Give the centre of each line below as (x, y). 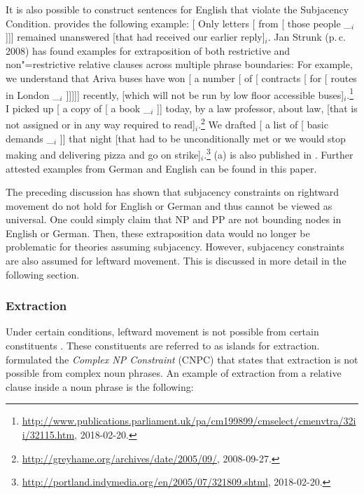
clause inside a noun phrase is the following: (100, 386)
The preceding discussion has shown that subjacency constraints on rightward (172, 192)
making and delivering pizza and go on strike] (104, 154)
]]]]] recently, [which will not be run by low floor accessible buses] (205, 94)
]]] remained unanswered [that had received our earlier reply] (135, 37)
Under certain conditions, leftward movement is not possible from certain (162, 332)
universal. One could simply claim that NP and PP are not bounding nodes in (174, 219)
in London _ (33, 94)
